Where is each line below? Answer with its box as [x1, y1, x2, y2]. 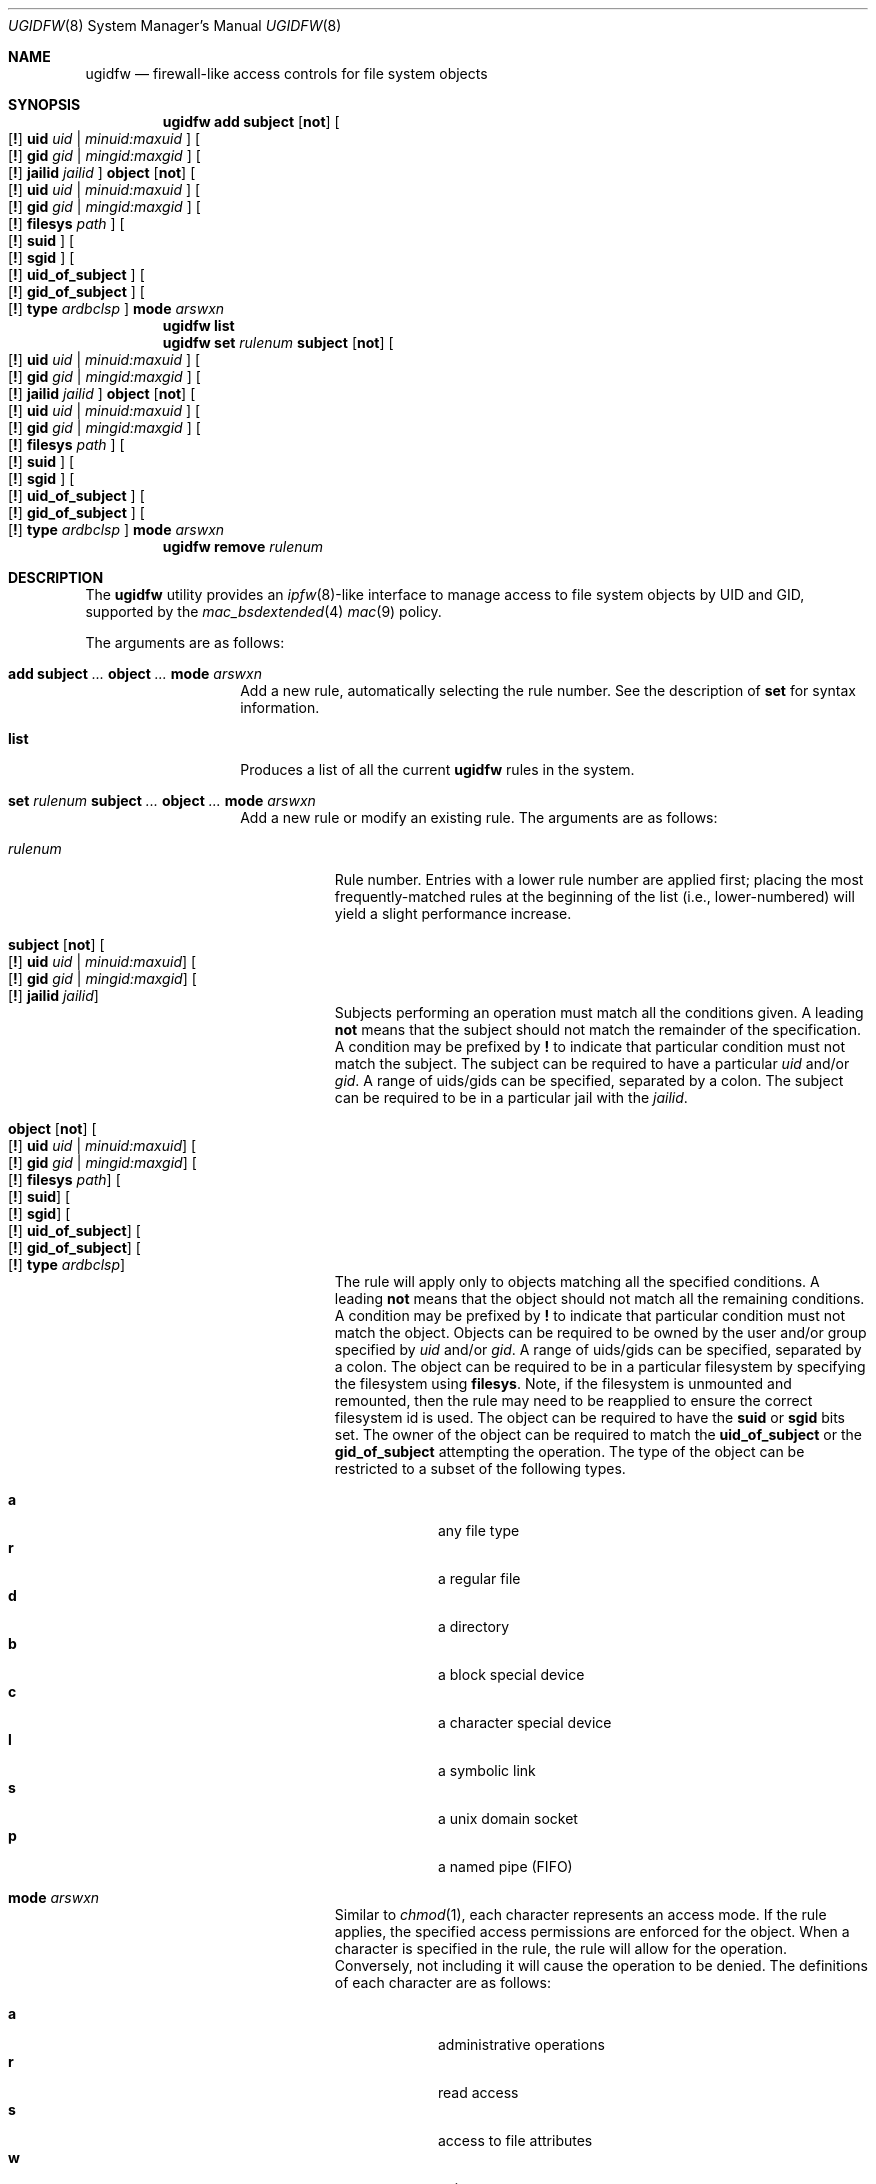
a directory [438, 1618, 510, 1635]
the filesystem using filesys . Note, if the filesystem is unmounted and [334, 1375, 792, 1392]
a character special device [438, 1714, 612, 1731]
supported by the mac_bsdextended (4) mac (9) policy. [85, 603, 442, 620]
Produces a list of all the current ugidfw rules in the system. [240, 761, 635, 778]
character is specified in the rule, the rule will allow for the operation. [334, 1940, 787, 1957]
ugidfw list [162, 317, 235, 334]
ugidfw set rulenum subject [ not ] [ [162, 334, 394, 351]
